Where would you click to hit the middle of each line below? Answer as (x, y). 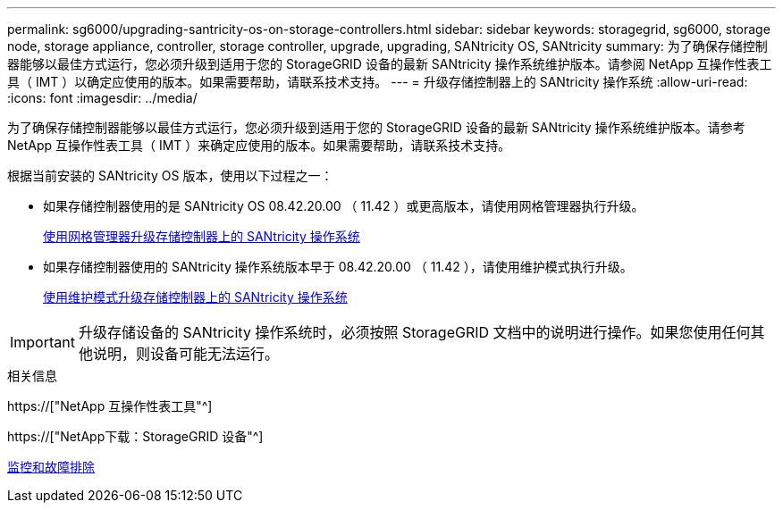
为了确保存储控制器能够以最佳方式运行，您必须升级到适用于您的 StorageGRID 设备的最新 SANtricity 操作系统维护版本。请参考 (376, 127)
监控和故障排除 (51, 467)
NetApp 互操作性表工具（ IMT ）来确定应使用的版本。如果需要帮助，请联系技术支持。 (259, 145)
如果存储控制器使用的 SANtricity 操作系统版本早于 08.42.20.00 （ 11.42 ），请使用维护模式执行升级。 (338, 267)
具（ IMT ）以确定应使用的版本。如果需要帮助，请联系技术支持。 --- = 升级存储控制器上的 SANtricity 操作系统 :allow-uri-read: (378, 82)
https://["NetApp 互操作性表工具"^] (110, 406)
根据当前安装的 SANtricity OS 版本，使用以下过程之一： (170, 176)
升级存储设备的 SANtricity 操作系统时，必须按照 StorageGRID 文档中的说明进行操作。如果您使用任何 (414, 332)
